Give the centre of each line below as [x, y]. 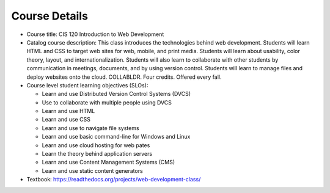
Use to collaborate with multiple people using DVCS [107, 102]
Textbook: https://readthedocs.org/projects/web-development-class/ [114, 180]
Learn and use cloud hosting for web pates [96, 145]
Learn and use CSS [66, 120]
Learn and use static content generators [92, 170]
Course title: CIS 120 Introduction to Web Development [95, 34]
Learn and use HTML [68, 111]
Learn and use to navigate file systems [91, 128]
